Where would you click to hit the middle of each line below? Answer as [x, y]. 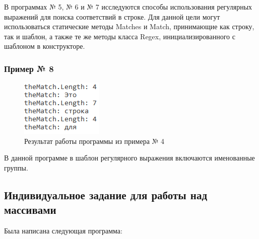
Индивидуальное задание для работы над [106, 194]
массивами [30, 210]
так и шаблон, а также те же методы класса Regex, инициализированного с [120, 36]
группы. [16, 167]
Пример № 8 [29, 68]
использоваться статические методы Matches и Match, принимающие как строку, [129, 26]
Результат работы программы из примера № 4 [94, 141]
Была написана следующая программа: [63, 231]
